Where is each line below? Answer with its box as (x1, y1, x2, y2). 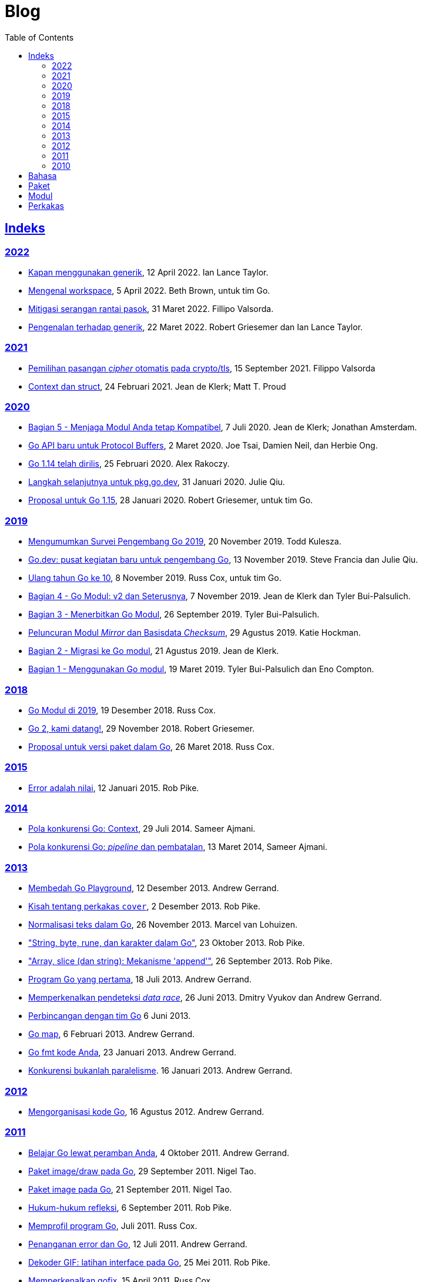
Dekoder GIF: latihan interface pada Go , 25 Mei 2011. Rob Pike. (28, 1257, 270, 1267)
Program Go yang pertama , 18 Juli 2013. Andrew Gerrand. (28, 974, 252, 985)
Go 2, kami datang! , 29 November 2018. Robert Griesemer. (28, 723, 255, 733)
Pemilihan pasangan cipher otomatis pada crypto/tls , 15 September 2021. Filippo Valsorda (28, 363, 376, 373)
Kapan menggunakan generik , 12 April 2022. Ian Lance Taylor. (28, 267, 269, 277)
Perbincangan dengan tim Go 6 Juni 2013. (28, 1011, 191, 1021)
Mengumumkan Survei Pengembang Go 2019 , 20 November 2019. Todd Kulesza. (28, 536, 341, 547)
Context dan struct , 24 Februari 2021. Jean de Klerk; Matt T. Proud (28, 381, 286, 391)
